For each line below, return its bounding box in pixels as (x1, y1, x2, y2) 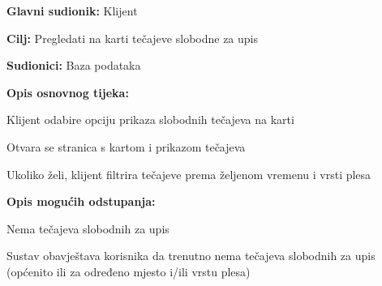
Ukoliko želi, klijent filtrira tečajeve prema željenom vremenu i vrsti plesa (6, 165, 371, 182)
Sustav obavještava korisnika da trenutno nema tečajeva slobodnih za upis (6, 247, 376, 264)
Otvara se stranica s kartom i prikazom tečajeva (6, 138, 246, 155)
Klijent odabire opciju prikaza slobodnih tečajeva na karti (6, 111, 294, 128)
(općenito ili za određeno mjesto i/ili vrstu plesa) (6, 263, 251, 280)
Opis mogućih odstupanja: (6, 193, 156, 210)
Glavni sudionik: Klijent (6, 2, 138, 19)
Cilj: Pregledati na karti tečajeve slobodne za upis (6, 29, 258, 46)
